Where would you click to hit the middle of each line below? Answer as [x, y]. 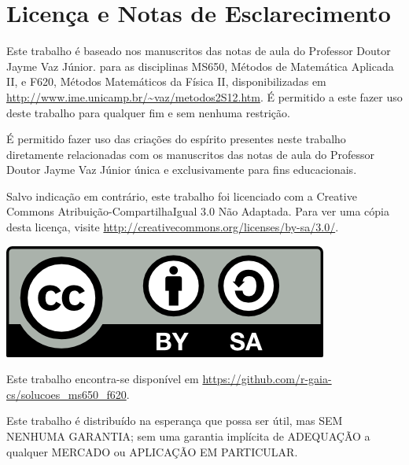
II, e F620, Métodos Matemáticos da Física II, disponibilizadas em [166, 81]
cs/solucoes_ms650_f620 [66, 394]
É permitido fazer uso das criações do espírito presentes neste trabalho [176, 139]
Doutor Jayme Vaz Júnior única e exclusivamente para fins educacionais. [182, 170]
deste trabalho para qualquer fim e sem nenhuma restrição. [148, 112]
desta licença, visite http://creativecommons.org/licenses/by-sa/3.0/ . [173, 227]
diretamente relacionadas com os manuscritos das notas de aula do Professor [191, 154]
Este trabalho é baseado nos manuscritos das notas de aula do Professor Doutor [199, 51]
